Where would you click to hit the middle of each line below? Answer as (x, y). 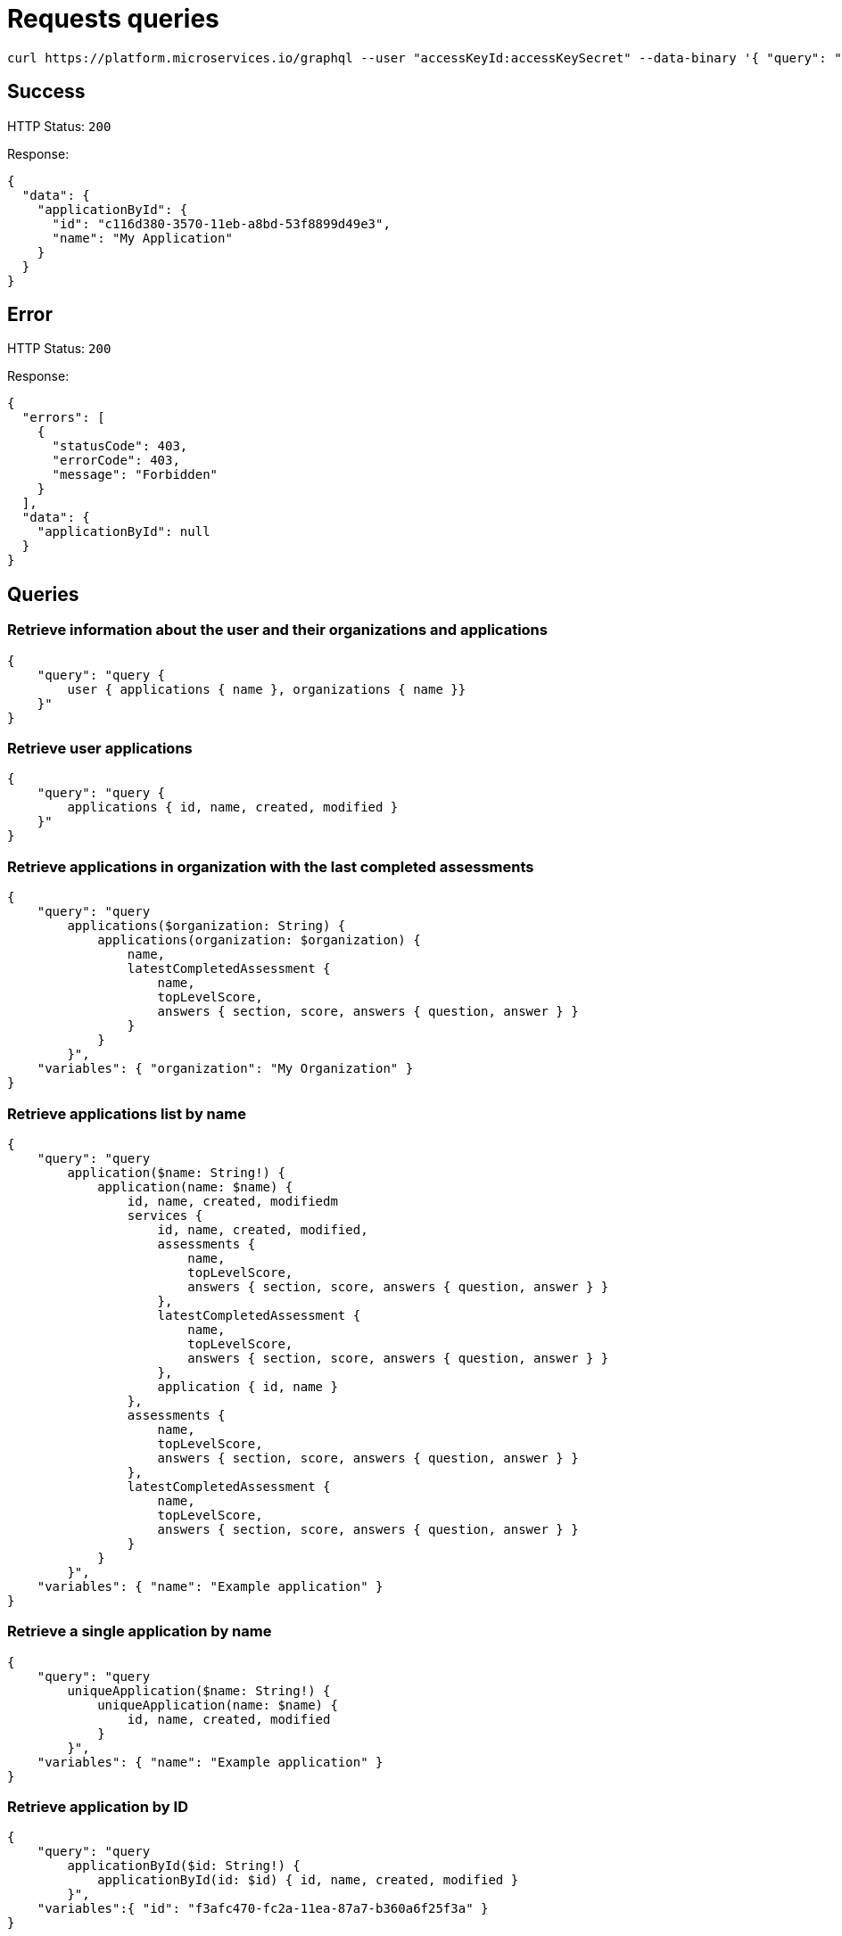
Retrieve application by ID (98, 1807)
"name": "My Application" (142, 238)
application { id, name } (248, 1386)
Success (46, 92)
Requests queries (113, 19)
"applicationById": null (124, 532)
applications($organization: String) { (206, 926)
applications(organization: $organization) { (259, 940)
